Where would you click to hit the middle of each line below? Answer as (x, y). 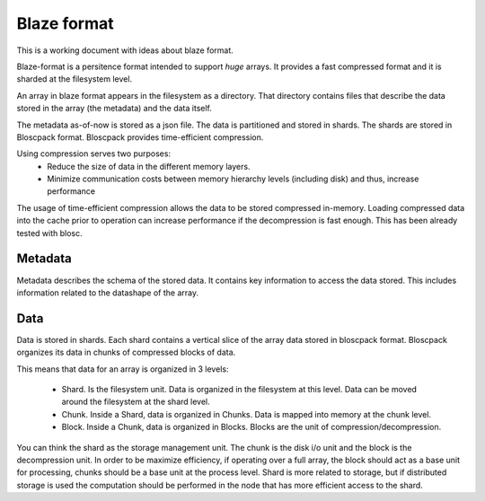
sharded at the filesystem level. (75, 79)
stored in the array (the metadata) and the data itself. (115, 109)
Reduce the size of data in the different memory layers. (149, 166)
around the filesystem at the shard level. (136, 402)
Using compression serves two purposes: (93, 154)
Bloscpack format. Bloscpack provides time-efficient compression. (140, 137)
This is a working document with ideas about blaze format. (125, 50)
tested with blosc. (49, 233)
